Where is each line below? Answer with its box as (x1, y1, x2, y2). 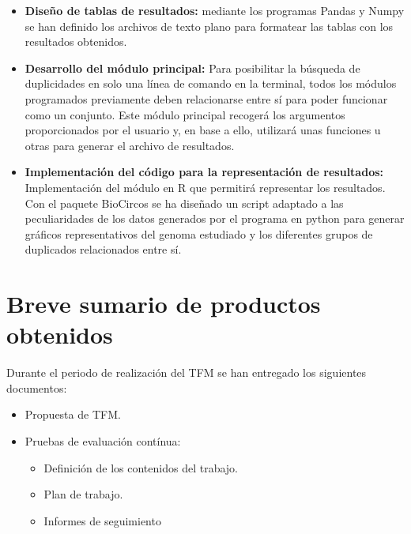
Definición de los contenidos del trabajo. (43, 459, 238, 476)
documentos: (6, 379, 67, 396)
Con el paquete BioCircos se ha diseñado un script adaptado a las (25, 194, 344, 211)
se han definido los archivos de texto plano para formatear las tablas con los (25, 17, 394, 34)
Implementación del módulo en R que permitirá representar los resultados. (25, 179, 386, 195)
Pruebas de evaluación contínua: (25, 433, 181, 449)
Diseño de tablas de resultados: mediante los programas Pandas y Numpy (25, 2, 405, 18)
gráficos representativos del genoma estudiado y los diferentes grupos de (25, 225, 373, 242)
